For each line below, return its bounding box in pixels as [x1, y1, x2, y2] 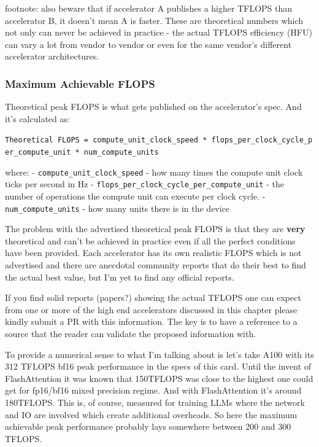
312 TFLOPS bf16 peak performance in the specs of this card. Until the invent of [5, 360, 312, 373]
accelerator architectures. [5, 50, 99, 63]
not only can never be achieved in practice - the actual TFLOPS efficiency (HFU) [5, 26, 312, 39]
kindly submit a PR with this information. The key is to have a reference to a [5, 315, 298, 328]
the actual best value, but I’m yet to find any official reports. [5, 270, 234, 283]
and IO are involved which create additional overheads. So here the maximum [5, 408, 298, 421]
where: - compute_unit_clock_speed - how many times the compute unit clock [5, 165, 303, 178]
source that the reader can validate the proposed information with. [5, 327, 256, 340]
